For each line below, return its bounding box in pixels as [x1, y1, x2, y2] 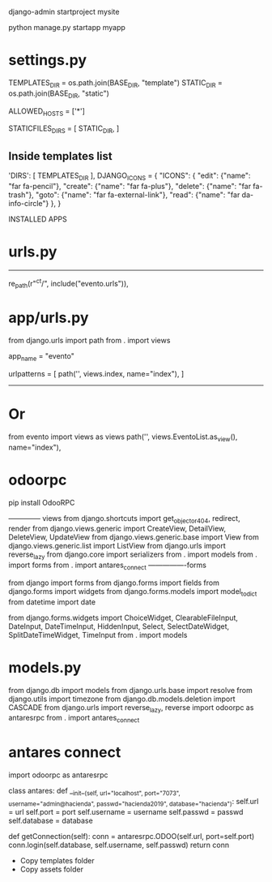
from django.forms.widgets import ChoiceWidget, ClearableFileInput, [8, 613, 239, 622]
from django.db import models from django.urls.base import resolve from [8, 685, 253, 695]
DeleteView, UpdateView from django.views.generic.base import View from [8, 532, 259, 542]
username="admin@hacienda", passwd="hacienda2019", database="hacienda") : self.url [8, 796, 259, 808]
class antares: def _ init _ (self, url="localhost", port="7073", [8, 786, 181, 798]
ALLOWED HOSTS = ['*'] [8, 105, 85, 118]
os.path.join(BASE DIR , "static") [8, 88, 109, 100]
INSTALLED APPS [8, 214, 67, 224]
